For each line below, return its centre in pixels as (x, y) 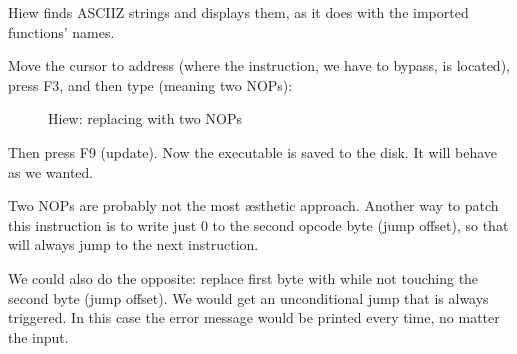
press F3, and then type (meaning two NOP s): (150, 84)
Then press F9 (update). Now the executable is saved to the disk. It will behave (253, 151)
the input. (38, 336)
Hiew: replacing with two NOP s (145, 118)
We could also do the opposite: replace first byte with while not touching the (243, 277)
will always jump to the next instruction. (133, 244)
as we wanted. (51, 171)
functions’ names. (61, 31)
